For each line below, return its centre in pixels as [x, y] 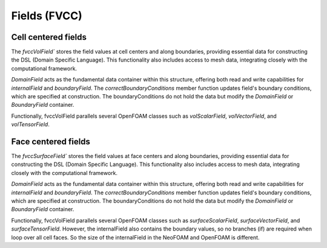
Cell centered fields [49, 37]
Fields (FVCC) [47, 16]
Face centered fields [51, 141]
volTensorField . [30, 124]
